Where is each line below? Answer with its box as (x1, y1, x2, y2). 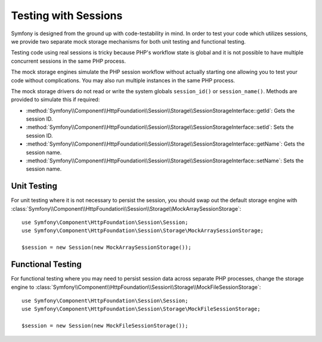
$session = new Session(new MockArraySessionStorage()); (21, 244, 192, 251)
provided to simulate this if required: (11, 96, 100, 103)
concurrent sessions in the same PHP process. (11, 57, 126, 64)
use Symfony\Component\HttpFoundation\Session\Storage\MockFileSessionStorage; (21, 306, 261, 313)
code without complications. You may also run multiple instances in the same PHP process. (11, 76, 236, 84)
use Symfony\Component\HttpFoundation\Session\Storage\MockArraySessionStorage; (21, 227, 264, 234)
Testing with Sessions (11, 9, 123, 22)
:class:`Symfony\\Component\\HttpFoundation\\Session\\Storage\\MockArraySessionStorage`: (11, 205, 241, 212)
